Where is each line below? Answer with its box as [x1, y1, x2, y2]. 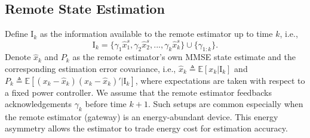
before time [85, 98, 127, 110]
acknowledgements [5, 98, 72, 110]
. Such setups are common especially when [148, 98, 303, 110]
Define [5, 27, 28, 40]
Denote [5, 51, 31, 63]
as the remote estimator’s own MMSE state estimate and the [72, 51, 296, 63]
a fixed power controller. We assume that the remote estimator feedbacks [5, 86, 272, 98]
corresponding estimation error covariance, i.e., [5, 62, 176, 74]
